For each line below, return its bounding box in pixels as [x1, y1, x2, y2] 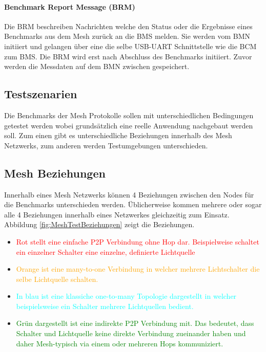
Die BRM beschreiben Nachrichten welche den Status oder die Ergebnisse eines [4, 20, 253, 31]
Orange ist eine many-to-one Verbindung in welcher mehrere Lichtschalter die [16, 263, 260, 274]
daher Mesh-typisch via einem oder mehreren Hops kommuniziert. [16, 338, 223, 348]
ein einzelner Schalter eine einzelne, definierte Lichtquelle [16, 246, 195, 257]
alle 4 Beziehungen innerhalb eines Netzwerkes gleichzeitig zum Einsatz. [4, 209, 230, 219]
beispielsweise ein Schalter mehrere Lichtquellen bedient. [16, 300, 194, 311]
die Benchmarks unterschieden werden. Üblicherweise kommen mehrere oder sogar [4, 199, 262, 210]
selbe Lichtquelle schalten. [16, 273, 98, 284]
